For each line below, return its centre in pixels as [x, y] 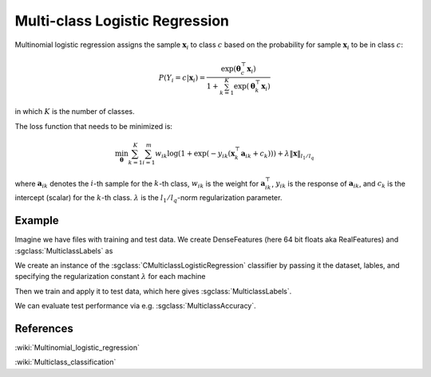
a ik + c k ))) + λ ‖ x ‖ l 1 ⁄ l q [277, 155]
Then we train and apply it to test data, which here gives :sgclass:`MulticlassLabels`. [153, 291]
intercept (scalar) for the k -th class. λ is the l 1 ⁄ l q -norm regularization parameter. [148, 199]
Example [37, 220]
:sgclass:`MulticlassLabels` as [64, 250]
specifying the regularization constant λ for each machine [110, 277]
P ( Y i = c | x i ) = [182, 79]
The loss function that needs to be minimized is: [94, 126]
